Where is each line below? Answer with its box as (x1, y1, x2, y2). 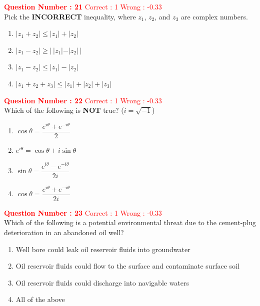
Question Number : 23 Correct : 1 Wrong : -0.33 (4, 207, 162, 218)
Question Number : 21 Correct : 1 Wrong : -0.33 (4, 1, 162, 11)
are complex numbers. (180, 11, 248, 21)
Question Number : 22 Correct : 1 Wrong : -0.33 (4, 95, 162, 105)
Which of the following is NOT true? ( (4, 105, 124, 115)
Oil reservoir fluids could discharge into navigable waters (15, 277, 189, 288)
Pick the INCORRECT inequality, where (4, 11, 136, 21)
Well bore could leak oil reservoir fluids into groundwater (15, 244, 190, 254)
